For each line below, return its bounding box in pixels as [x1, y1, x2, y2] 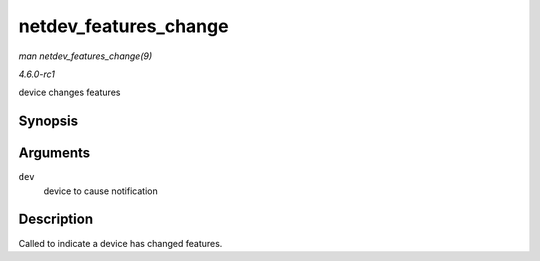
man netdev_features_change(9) [18, 50, 153, 62]
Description [18, 211, 94, 228]
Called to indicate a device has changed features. [18, 237, 223, 249]
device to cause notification [43, 185, 159, 197]
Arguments [18, 145, 91, 162]
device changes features [18, 86, 121, 99]
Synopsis [18, 113, 79, 130]
